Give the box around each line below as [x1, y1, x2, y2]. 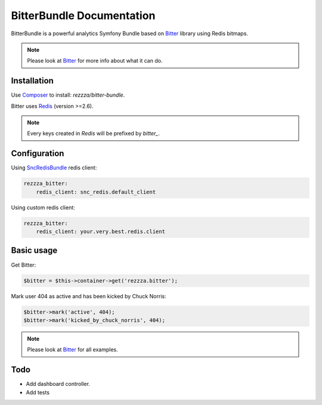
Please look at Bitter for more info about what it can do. [27, 57, 163, 64]
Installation [11, 76, 54, 86]
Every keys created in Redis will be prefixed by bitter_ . [27, 130, 160, 137]
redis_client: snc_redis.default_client [36, 188, 156, 195]
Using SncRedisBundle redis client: [11, 164, 97, 171]
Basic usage [11, 245, 58, 256]
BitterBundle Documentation [11, 9, 156, 22]
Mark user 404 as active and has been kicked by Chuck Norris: [11, 292, 166, 299]
